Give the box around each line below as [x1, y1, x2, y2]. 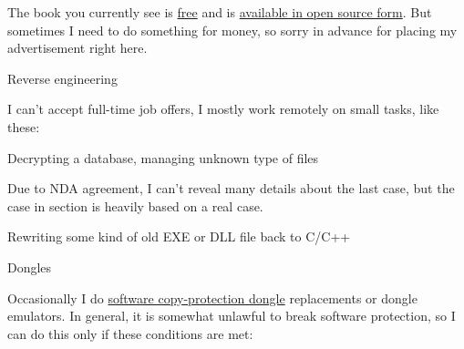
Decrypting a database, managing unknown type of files [7, 148, 319, 167]
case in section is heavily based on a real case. [7, 196, 263, 215]
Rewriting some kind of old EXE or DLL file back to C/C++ [7, 227, 351, 246]
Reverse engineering [7, 68, 118, 87]
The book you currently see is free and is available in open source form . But [7, 3, 432, 21]
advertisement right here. [7, 38, 148, 57]
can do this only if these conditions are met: [7, 323, 253, 343]
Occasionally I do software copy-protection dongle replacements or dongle [7, 288, 418, 307]
